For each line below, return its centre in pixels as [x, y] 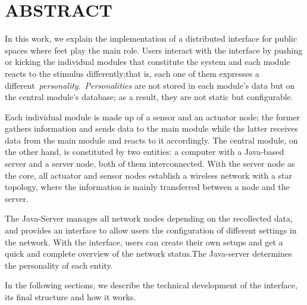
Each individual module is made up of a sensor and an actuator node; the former [153, 116]
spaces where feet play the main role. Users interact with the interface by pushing [154, 50]
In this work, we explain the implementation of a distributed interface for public [151, 38]
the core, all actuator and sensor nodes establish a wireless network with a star [149, 175]
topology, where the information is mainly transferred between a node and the [147, 187]
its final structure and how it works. [71, 297]
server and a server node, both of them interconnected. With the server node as [150, 164]
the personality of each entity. [59, 265]
